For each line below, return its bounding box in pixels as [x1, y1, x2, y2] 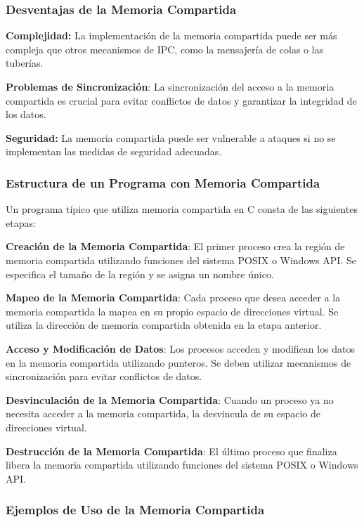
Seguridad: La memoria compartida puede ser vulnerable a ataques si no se [6, 130, 336, 145]
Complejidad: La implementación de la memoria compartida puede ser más [6, 28, 337, 43]
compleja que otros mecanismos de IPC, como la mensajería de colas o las [6, 41, 324, 56]
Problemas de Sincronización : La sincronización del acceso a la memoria [6, 79, 334, 93]
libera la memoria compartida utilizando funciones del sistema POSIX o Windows [6, 457, 358, 472]
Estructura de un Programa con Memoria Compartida [6, 174, 320, 191]
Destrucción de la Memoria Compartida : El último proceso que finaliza [6, 443, 337, 458]
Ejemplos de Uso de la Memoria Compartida [6, 501, 265, 518]
